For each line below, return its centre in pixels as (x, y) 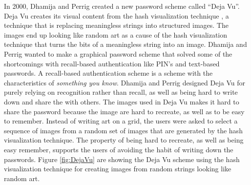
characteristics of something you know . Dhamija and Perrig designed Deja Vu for (125, 82)
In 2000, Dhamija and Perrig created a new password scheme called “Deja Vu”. (122, 6)
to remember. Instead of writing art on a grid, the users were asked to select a (121, 121)
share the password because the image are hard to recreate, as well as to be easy (124, 111)
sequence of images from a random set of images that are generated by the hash (123, 130)
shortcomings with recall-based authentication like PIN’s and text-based (112, 63)
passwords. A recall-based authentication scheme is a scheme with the (108, 73)
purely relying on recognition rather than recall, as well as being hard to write (121, 92)
